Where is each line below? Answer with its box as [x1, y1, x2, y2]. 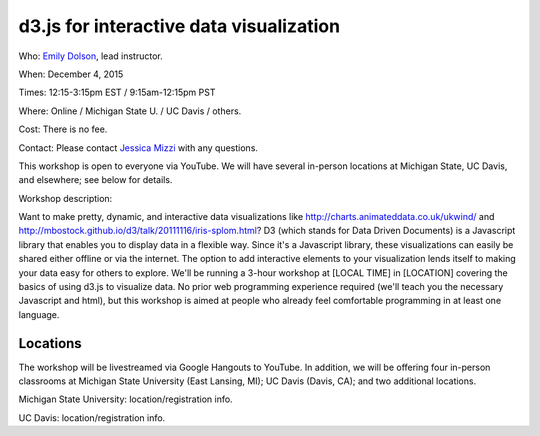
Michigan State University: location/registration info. [18, 393, 234, 405]
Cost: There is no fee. [18, 123, 108, 135]
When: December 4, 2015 [18, 68, 124, 80]
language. [18, 308, 60, 320]
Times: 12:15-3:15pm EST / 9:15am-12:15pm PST [18, 86, 216, 99]
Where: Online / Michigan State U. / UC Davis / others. [18, 105, 242, 117]
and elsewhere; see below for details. [18, 174, 173, 186]
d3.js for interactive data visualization [18, 15, 340, 37]
